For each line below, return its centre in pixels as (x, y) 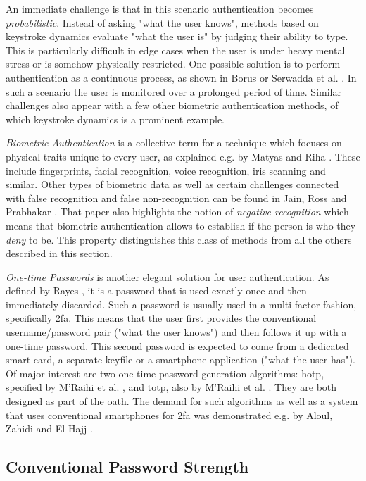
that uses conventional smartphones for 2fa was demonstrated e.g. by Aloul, (169, 414)
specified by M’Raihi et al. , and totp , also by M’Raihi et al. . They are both (171, 387)
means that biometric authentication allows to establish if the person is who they (181, 225)
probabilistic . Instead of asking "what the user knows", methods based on (162, 22)
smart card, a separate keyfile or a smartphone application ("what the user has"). (181, 360)
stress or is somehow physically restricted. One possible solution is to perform (173, 64)
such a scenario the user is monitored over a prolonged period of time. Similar (173, 91)
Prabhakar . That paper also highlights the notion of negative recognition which (177, 212)
